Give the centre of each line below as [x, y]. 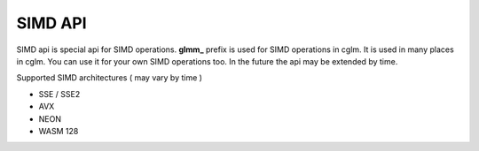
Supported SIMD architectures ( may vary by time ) [110, 78]
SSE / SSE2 [59, 94]
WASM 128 [59, 131]
